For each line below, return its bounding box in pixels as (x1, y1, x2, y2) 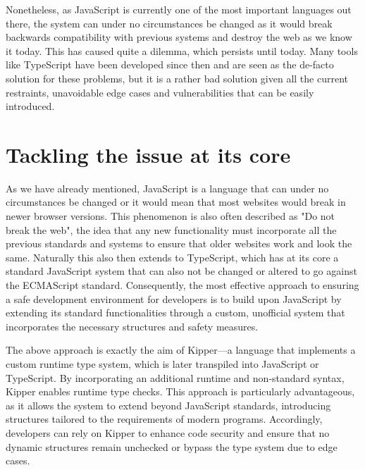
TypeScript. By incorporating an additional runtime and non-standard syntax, (6, 370, 345, 385)
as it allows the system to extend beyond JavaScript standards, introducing (6, 397, 331, 412)
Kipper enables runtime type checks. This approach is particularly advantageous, (6, 384, 355, 399)
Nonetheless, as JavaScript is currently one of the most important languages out (6, 2, 352, 16)
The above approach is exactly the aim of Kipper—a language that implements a (6, 342, 356, 357)
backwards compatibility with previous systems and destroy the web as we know (6, 30, 352, 44)
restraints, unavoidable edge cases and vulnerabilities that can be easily (6, 85, 314, 99)
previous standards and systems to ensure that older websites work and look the (6, 236, 352, 251)
